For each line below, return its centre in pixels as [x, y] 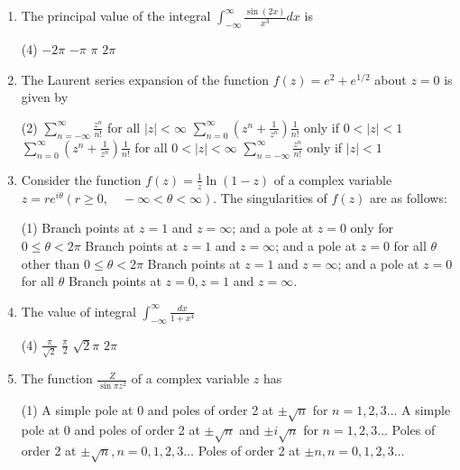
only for [372, 228]
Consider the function [81, 179]
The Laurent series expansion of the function [145, 79]
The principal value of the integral [116, 16]
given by [45, 97]
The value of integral [79, 311]
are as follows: [409, 197]
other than [51, 263]
